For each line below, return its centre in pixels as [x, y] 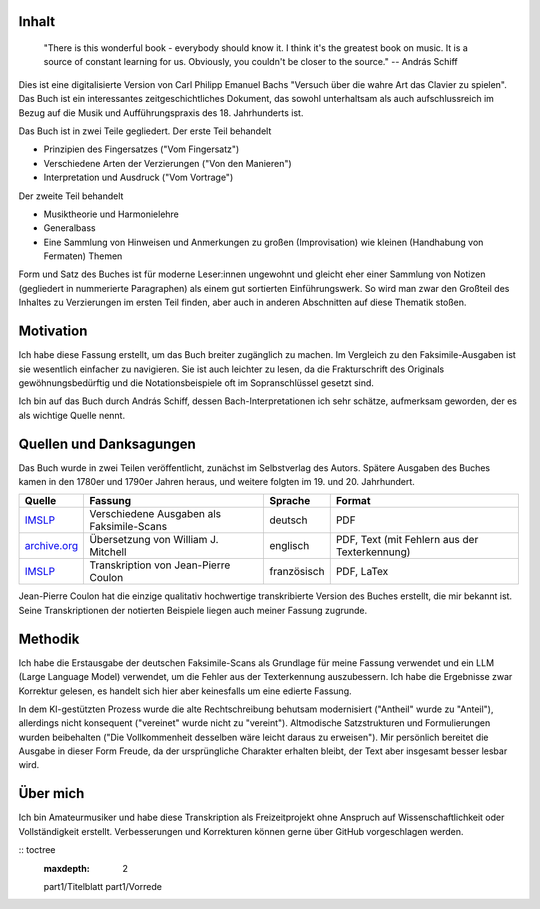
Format [353, 501]
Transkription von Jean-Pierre [160, 565]
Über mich [51, 793]
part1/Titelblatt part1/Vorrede [102, 886]
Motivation [53, 331]
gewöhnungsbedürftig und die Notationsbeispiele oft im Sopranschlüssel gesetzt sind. [196, 382]
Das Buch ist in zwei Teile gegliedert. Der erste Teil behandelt [145, 131]
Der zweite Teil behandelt [71, 196]
